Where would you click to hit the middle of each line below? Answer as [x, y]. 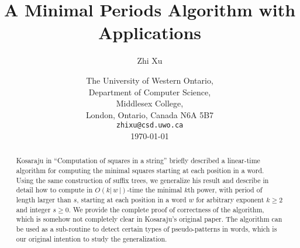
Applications [150, 32]
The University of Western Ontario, [150, 80]
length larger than [44, 199]
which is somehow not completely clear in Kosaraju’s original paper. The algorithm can [149, 219]
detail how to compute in [54, 190]
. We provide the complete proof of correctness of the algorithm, [166, 209]
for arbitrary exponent [230, 199]
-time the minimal [155, 190]
